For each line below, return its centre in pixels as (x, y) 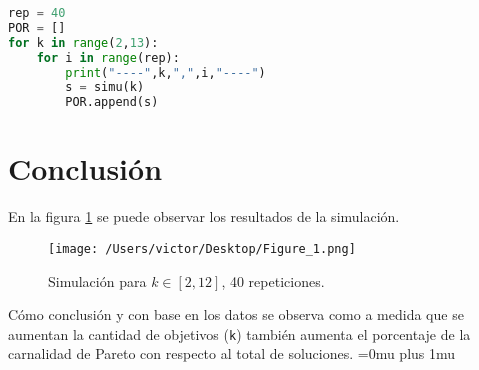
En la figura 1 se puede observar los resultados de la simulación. (204, 216)
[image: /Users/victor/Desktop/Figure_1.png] (202, 248)
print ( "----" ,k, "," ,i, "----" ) (165, 72)
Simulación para (97, 280)
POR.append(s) (112, 102)
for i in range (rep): (108, 57)
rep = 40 (37, 13)
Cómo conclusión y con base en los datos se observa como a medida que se (236, 314)
